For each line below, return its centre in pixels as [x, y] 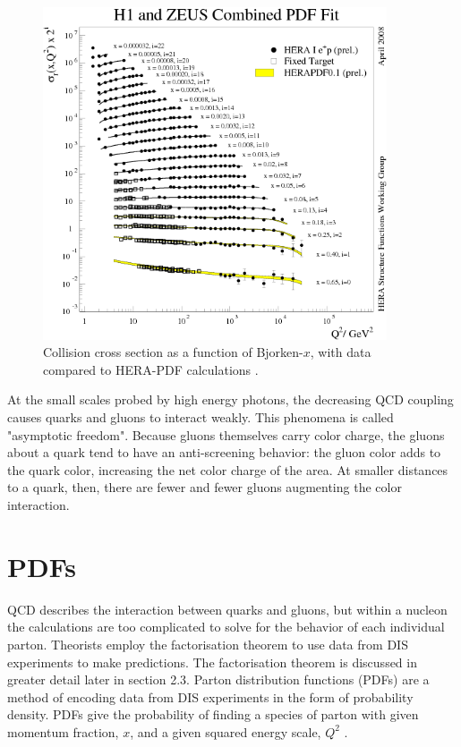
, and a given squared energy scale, [226, 731]
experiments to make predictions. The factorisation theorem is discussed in [212, 662]
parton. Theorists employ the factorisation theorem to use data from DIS [208, 644]
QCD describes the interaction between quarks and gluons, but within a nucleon [227, 609]
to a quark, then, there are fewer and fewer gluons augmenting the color [205, 487]
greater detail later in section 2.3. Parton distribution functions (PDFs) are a [218, 679]
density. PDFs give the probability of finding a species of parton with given [213, 714]
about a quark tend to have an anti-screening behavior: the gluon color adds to [224, 452]
